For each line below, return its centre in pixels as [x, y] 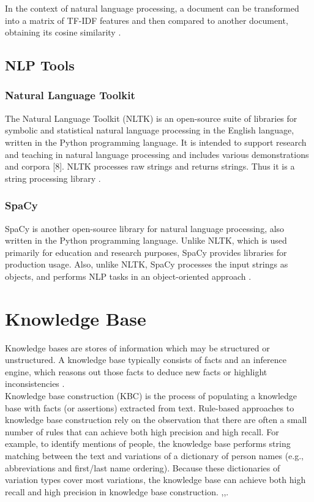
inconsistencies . [35, 384]
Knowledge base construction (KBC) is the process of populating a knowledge [151, 396]
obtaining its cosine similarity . [63, 32]
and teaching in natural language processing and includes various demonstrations [157, 154]
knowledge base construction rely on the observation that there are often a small [156, 420]
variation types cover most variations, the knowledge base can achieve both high [155, 480]
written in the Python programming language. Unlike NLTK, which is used [146, 240]
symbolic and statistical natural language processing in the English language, [150, 130]
